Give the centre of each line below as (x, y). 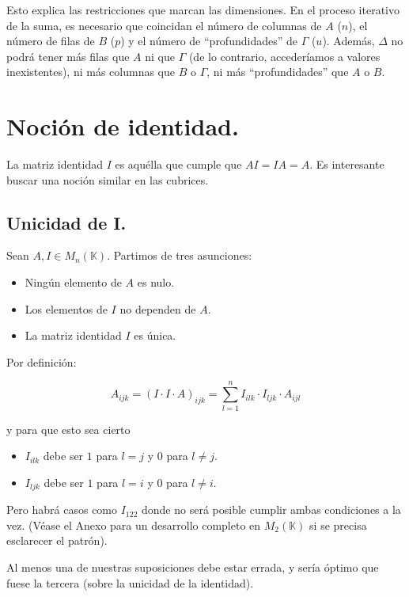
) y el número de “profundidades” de (209, 41)
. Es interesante (347, 164)
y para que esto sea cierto (68, 429)
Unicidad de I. (66, 222)
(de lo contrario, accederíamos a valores (284, 56)
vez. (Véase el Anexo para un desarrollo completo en (134, 525)
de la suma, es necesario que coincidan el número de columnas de (164, 25)
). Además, (348, 41)
